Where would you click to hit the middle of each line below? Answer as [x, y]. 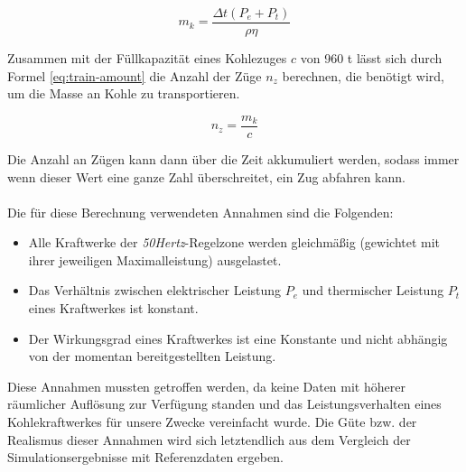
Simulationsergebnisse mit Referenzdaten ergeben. [145, 457]
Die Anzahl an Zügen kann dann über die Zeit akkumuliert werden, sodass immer [233, 158]
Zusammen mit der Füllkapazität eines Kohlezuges [147, 58]
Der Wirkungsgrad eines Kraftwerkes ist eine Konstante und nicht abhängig [238, 338]
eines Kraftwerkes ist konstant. [113, 308]
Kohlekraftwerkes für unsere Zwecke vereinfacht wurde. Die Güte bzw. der [212, 422]
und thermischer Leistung [373, 290]
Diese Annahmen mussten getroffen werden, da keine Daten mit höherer [206, 386]
